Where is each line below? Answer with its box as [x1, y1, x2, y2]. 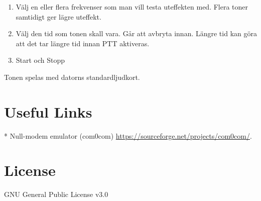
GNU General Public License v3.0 [4, 189, 108, 199]
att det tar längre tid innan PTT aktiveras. [16, 38, 150, 48]
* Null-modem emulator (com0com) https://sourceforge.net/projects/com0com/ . [4, 130, 252, 141]
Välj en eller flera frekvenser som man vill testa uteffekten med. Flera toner [16, 2, 248, 12]
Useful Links [4, 101, 92, 122]
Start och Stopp [16, 55, 65, 65]
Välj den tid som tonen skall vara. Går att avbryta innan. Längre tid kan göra [16, 28, 257, 39]
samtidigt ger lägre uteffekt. [16, 11, 101, 22]
